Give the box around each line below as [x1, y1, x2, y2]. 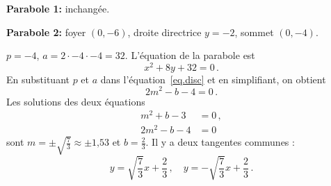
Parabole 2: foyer [6, 24, 86, 39]
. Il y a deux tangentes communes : [145, 135, 295, 149]
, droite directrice [127, 24, 202, 39]
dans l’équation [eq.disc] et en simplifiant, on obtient [100, 71, 326, 86]
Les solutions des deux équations [6, 94, 145, 108]
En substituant [6, 71, 70, 86]
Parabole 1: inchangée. [6, 1, 110, 15]
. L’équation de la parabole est [124, 48, 255, 62]
